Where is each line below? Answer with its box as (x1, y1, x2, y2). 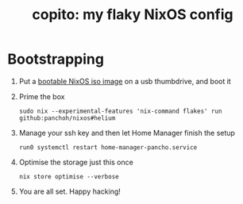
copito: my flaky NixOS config (32, 6, 233, 24)
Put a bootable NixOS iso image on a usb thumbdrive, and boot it (18, 76, 231, 86)
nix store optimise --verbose (18, 172, 120, 180)
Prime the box (18, 91, 65, 101)
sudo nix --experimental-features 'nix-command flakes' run (18, 107, 222, 115)
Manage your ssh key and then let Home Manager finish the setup (18, 128, 236, 137)
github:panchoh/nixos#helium (18, 114, 116, 122)
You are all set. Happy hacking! (18, 187, 121, 196)
